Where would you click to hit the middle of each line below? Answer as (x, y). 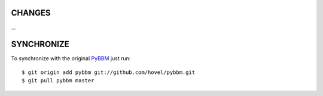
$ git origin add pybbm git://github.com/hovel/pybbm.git (109, 72)
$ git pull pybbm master (58, 81)
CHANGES (31, 13)
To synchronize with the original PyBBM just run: (71, 58)
